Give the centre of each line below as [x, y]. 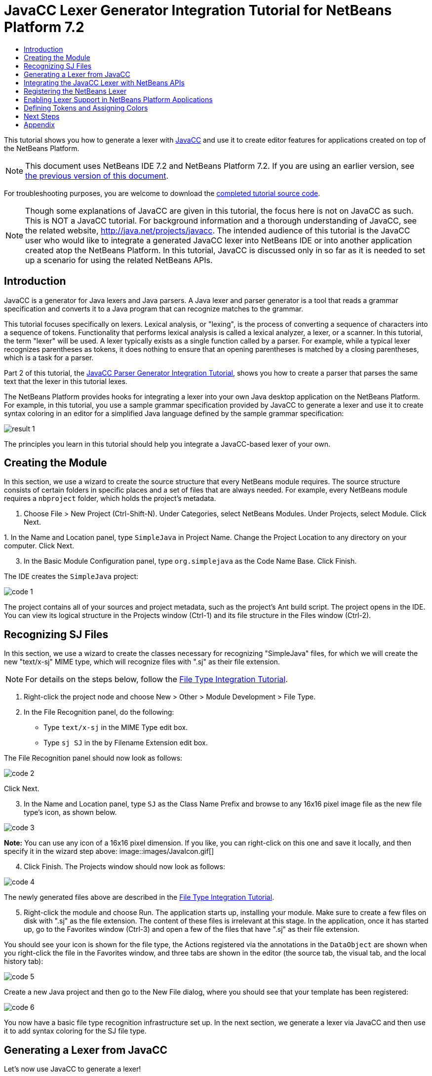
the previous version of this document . [97, 175]
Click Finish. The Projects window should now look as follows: [124, 867]
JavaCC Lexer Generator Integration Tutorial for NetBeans [198, 10]
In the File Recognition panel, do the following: [99, 712]
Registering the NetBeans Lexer [75, 91]
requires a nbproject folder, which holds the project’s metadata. [110, 499]
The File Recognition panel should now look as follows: [93, 758]
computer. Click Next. [39, 546]
